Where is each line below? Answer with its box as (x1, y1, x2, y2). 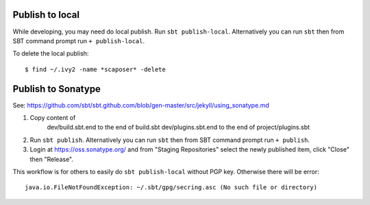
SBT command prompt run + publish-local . (12, 36, 145, 45)
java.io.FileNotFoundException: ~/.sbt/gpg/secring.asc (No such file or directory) (25, 184, 318, 191)
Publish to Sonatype (12, 83, 101, 95)
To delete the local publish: (12, 49, 89, 58)
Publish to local (12, 9, 80, 21)
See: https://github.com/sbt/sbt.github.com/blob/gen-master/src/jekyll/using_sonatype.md (12, 101, 270, 109)
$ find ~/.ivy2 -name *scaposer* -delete (25, 65, 166, 73)
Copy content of (29, 113, 76, 121)
